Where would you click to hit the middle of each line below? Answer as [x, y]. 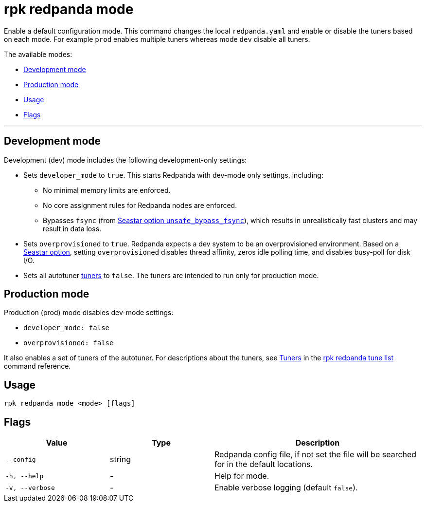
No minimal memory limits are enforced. [107, 190]
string [120, 459]
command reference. [37, 366]
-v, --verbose [30, 487]
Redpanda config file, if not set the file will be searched [316, 455]
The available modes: [38, 54]
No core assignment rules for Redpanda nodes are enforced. [140, 205]
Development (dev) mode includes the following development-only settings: [125, 160]
